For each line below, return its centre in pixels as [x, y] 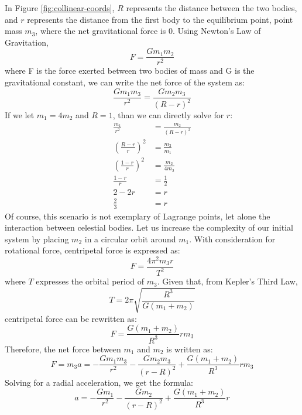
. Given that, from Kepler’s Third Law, [227, 281]
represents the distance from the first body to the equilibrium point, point [160, 19]
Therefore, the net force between [63, 349]
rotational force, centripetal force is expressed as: [92, 250]
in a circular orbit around [130, 239]
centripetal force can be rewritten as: [71, 318]
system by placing [37, 239]
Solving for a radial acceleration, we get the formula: [99, 382]
